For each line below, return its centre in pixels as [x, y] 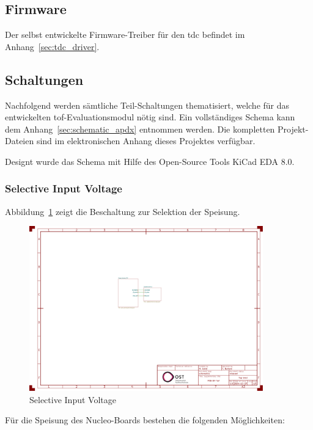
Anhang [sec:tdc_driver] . [52, 46]
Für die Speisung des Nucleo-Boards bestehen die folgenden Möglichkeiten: [145, 420]
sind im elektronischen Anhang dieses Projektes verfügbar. [146, 141]
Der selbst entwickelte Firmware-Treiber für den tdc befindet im [125, 35]
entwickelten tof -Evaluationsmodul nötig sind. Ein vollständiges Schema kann [150, 117]
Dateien [20, 141]
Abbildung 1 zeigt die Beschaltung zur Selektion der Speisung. [123, 211]
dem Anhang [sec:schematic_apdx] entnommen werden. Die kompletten [140, 129]
